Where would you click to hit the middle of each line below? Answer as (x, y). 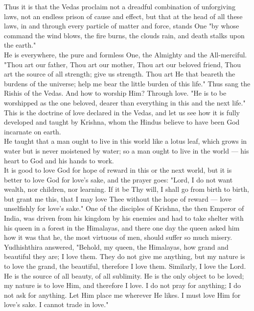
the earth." (20, 45)
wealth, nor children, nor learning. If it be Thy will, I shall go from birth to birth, (127, 189)
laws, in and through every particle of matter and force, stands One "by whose (122, 26)
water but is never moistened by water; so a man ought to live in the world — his (127, 150)
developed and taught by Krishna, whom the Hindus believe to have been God (122, 122)
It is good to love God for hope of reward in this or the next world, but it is (118, 170)
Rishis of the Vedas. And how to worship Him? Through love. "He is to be (115, 93)
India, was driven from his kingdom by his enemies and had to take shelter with (124, 218)
